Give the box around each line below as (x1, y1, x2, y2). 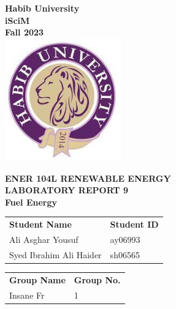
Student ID (110, 218, 159, 231)
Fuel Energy (5, 195, 58, 208)
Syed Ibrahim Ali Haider (9, 248, 102, 261)
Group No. (74, 273, 121, 286)
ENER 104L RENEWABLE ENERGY (5, 171, 171, 184)
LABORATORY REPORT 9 (5, 184, 128, 196)
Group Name (9, 273, 66, 286)
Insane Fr (9, 288, 45, 301)
